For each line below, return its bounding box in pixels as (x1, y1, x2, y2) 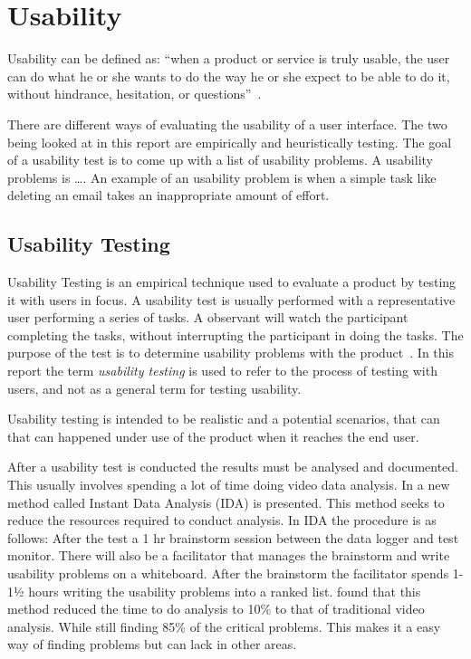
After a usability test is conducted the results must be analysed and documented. (7, 457, 458, 476)
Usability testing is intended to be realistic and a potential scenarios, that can (7, 409, 440, 428)
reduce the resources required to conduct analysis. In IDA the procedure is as (7, 511, 437, 530)
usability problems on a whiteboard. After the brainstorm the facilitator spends (7, 563, 449, 582)
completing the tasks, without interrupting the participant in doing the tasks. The (7, 325, 464, 344)
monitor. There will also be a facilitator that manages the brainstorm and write (7, 546, 450, 565)
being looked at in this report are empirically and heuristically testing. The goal (7, 132, 452, 151)
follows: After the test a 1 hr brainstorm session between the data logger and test (7, 528, 459, 547)
